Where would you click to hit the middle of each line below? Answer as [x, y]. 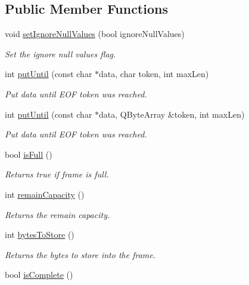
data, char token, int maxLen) [154, 74]
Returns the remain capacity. [57, 214]
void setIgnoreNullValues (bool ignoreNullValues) [95, 34]
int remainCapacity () [45, 194]
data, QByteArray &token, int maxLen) [172, 114]
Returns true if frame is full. [57, 174]
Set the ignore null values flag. [60, 53]
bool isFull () [29, 154]
